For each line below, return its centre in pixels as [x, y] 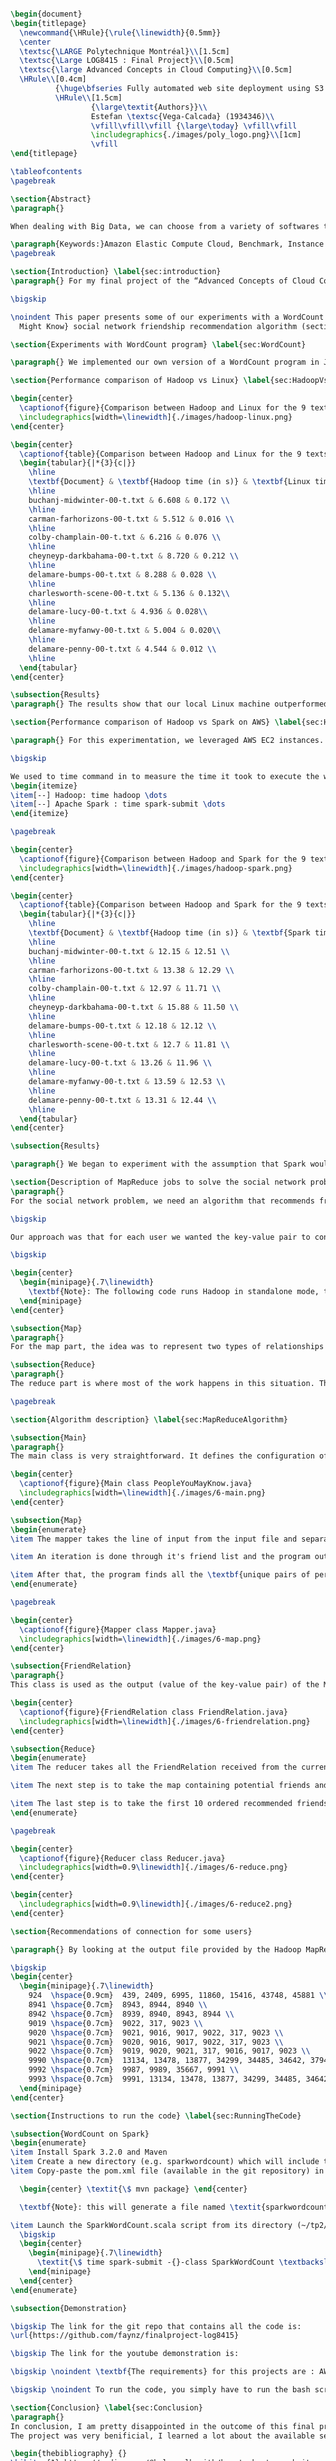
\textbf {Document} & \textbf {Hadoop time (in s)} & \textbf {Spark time [180, 933]
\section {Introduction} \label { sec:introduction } [116, 272]
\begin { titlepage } [48, 23]
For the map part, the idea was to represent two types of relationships [167, 1347]
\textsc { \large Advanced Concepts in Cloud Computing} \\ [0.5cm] [156, 70]
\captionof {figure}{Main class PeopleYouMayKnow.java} [136, 1484]
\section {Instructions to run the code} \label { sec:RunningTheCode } [156, 2116]
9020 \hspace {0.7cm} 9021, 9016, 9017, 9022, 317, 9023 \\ [156, 2032]
